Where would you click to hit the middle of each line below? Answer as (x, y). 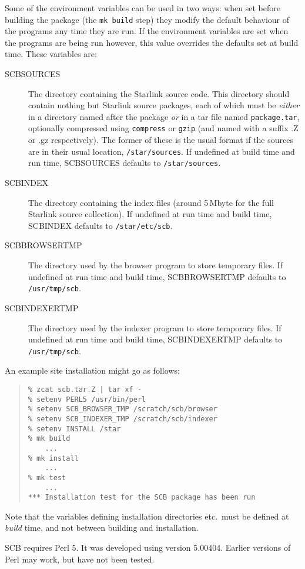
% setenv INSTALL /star (74, 429)
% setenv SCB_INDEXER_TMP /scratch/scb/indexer (123, 419)
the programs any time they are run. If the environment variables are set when (147, 31)
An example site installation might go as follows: (92, 370)
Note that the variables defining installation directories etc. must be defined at (147, 516)
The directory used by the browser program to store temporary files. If (156, 265)
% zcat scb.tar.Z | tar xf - (85, 389)
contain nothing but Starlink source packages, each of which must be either (164, 105)
